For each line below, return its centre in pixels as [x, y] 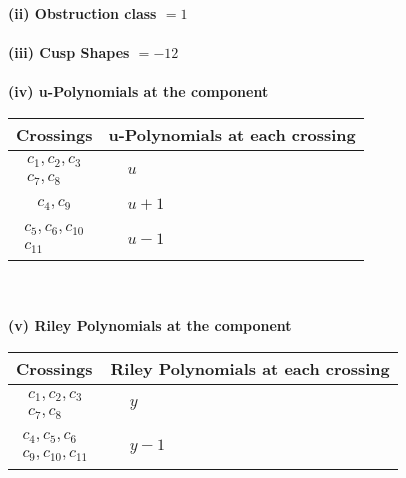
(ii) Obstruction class [82, 13]
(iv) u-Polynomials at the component [138, 91]
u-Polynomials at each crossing [232, 134]
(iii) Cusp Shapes [69, 52]
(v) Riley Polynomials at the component [150, 325]
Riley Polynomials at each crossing [250, 369]
